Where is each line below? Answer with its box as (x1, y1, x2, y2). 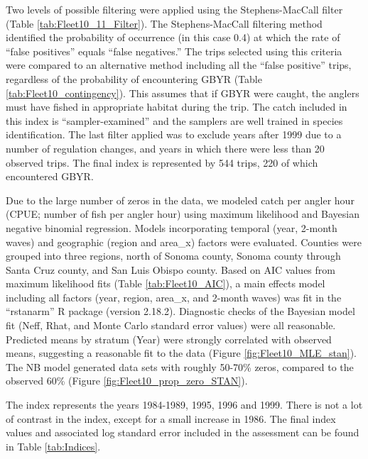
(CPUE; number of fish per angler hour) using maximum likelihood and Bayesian (6, 206, 360, 221)
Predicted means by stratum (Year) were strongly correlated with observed (6, 331, 332, 346)
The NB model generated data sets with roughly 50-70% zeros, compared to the (6, 359, 354, 374)
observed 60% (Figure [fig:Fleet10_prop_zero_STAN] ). (6, 373, 248, 388)
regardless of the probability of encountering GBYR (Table (6, 71, 262, 86)
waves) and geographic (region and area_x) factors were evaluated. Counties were (6, 234, 362, 249)
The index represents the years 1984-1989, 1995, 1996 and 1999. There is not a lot (6, 397, 363, 412)
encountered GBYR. (6, 169, 94, 184)
